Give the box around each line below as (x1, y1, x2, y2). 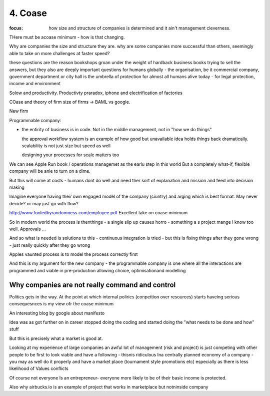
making (9, 184, 25, 190)
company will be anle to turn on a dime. (9, 168, 91, 174)
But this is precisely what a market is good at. (9, 335, 103, 341)
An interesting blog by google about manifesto (9, 310, 105, 316)
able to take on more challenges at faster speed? (9, 50, 110, 56)
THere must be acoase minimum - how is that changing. (9, 34, 125, 40)
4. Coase (9, 8, 47, 19)
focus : (9, 25, 23, 31)
